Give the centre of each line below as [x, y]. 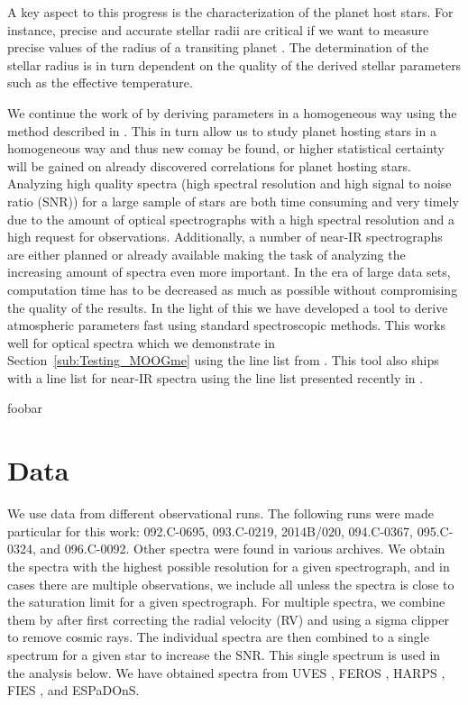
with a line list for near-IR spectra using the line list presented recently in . [216, 377]
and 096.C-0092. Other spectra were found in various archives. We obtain [243, 549]
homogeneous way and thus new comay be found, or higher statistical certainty [226, 148]
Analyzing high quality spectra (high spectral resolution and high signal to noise [229, 183]
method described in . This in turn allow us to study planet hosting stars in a [222, 130]
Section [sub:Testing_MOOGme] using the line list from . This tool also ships [223, 360]
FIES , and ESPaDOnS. [73, 690]
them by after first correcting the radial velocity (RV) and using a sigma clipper [228, 619]
